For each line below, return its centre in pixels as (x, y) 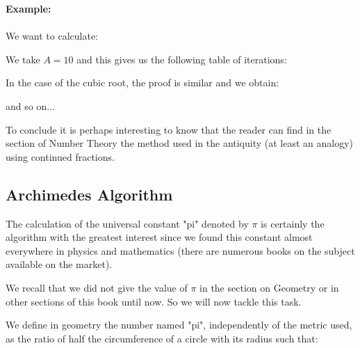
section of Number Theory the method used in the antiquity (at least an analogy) (180, 143)
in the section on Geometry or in (269, 287)
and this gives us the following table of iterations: (182, 59)
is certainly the (293, 223)
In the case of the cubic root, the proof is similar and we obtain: (142, 82)
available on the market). (59, 264)
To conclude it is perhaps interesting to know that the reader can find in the (169, 129)
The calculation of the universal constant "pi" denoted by (127, 223)
